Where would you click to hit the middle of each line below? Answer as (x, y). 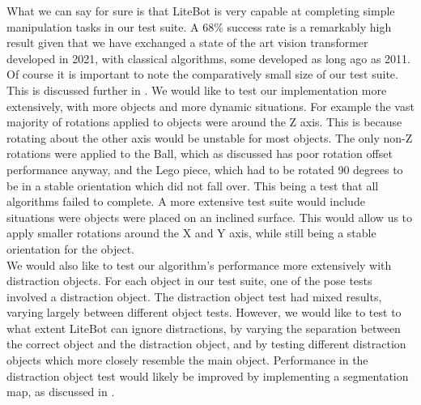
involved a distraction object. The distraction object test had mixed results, (194, 296)
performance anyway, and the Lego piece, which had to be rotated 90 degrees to (205, 169)
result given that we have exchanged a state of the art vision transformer (187, 43)
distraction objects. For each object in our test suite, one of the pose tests (189, 281)
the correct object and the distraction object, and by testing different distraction (206, 344)
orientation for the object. (70, 248)
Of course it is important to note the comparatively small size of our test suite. (202, 74)
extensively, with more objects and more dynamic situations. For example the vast (210, 106)
